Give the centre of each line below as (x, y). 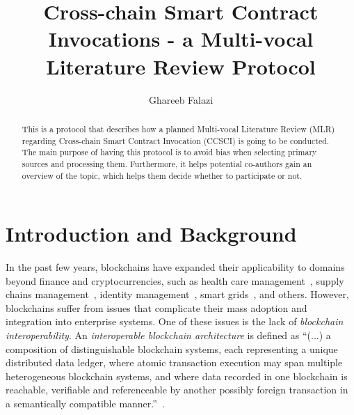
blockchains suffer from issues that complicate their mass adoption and (156, 307)
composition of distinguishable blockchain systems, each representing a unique (172, 349)
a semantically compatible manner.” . (85, 404)
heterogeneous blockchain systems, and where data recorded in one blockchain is (177, 376)
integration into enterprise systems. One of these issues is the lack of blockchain (175, 321)
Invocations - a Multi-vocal (181, 39)
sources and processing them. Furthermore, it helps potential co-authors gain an (167, 163)
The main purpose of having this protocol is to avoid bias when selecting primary (169, 152)
